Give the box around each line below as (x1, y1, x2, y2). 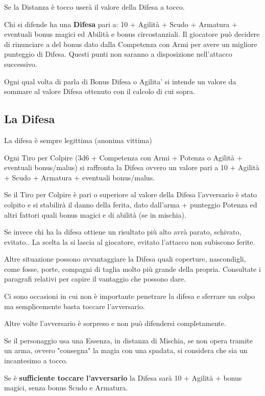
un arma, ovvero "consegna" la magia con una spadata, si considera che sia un (4, 345, 248, 356)
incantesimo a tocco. (4, 355, 68, 366)
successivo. (4, 58, 37, 69)
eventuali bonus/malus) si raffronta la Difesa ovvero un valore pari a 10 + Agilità (4, 162, 259, 173)
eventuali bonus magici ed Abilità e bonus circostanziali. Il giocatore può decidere (4, 29, 260, 39)
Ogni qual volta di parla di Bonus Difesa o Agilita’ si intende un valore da (4, 76, 236, 86)
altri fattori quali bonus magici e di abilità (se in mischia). (4, 209, 186, 220)
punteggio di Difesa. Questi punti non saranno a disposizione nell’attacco (4, 49, 232, 59)
